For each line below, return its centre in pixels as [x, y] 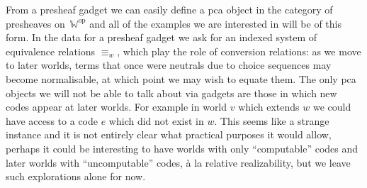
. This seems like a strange [272, 120]
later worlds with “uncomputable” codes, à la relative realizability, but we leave [178, 162]
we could [332, 107]
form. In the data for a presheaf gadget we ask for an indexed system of [162, 37]
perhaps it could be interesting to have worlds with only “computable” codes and [182, 148]
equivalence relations [51, 51]
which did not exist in [156, 120]
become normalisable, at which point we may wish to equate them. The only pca [181, 78]
